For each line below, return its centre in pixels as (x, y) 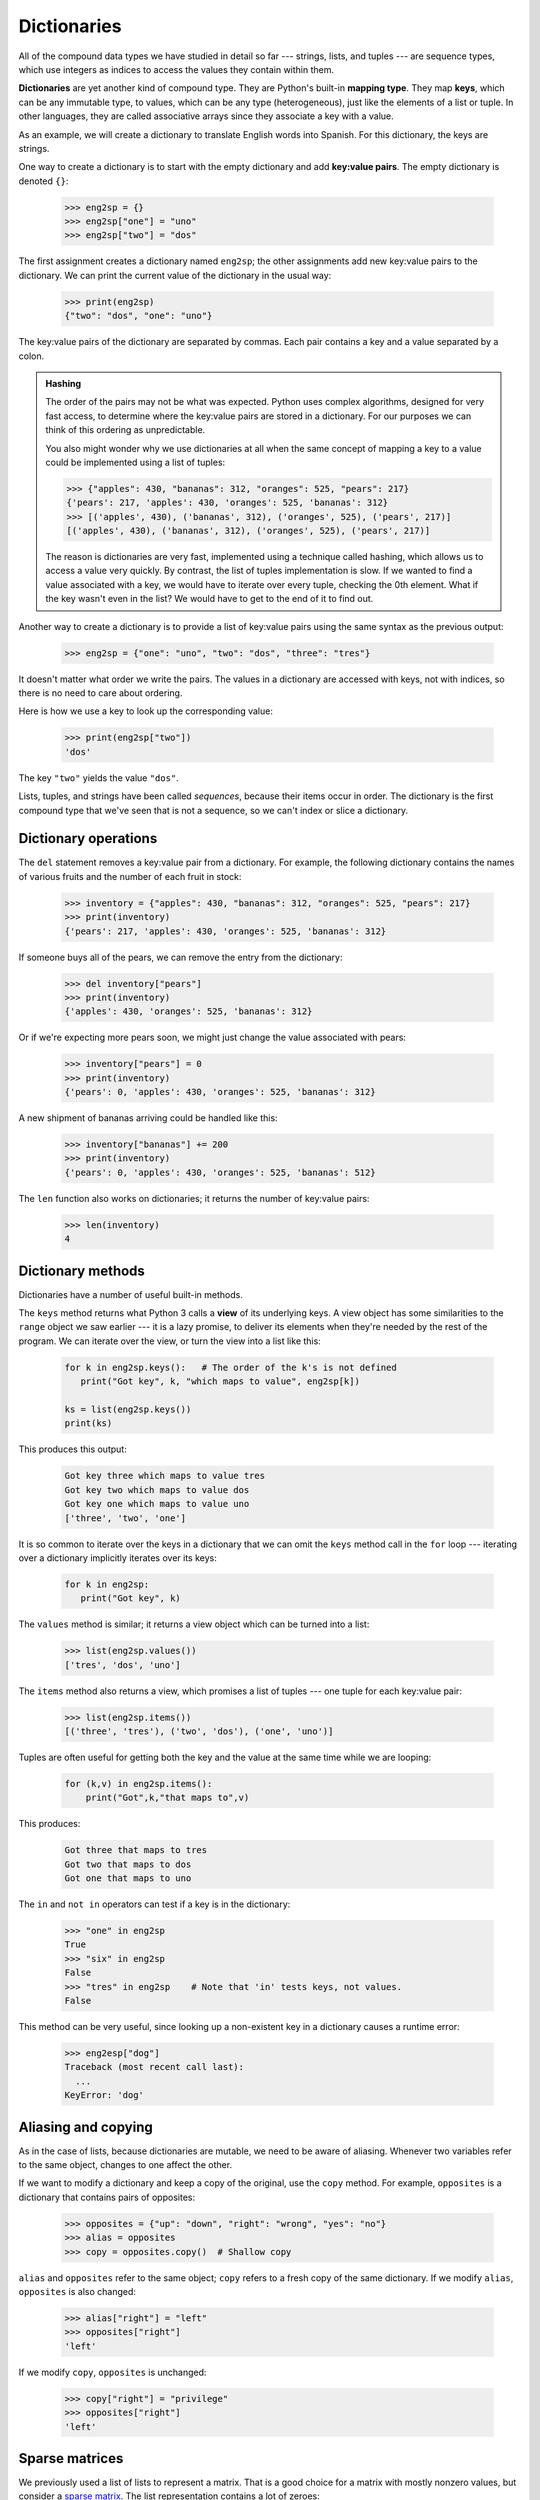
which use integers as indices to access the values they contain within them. (176, 69)
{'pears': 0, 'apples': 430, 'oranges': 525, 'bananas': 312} (220, 1092)
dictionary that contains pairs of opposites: (106, 2197)
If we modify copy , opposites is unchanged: (112, 2372)
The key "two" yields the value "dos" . (98, 777)
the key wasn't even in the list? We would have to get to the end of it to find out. (209, 599)
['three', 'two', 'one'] (125, 1518)
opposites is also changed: (77, 2291)
